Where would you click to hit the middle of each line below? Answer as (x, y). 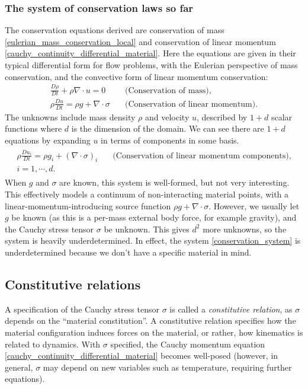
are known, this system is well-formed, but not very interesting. (174, 182)
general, (19, 367)
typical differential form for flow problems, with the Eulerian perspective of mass (151, 65)
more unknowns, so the (245, 229)
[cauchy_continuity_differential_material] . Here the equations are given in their (150, 53)
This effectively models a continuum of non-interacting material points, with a (147, 194)
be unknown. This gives (147, 229)
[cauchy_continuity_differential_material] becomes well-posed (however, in (142, 355)
